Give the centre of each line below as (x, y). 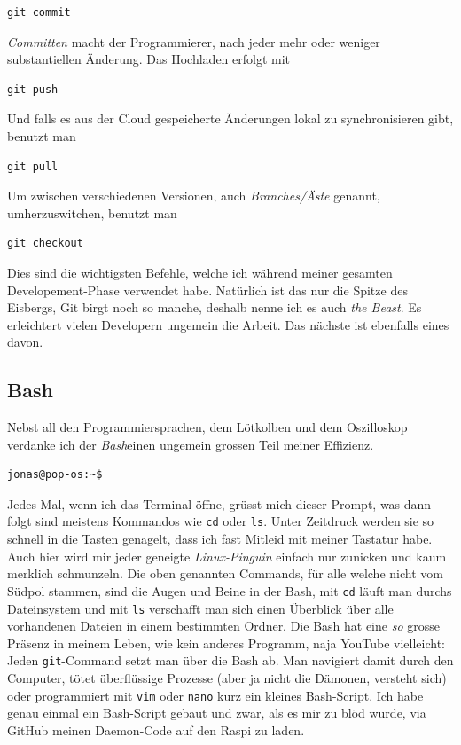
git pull (33, 166)
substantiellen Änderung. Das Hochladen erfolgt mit (149, 59)
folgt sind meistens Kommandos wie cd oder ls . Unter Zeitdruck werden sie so (221, 521)
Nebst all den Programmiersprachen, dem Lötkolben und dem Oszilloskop (207, 427)
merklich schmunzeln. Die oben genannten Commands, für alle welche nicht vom (225, 573)
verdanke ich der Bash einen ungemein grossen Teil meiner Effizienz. (191, 444)
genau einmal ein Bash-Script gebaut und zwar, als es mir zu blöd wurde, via (217, 713)
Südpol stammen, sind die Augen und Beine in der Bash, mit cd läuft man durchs (230, 590)
